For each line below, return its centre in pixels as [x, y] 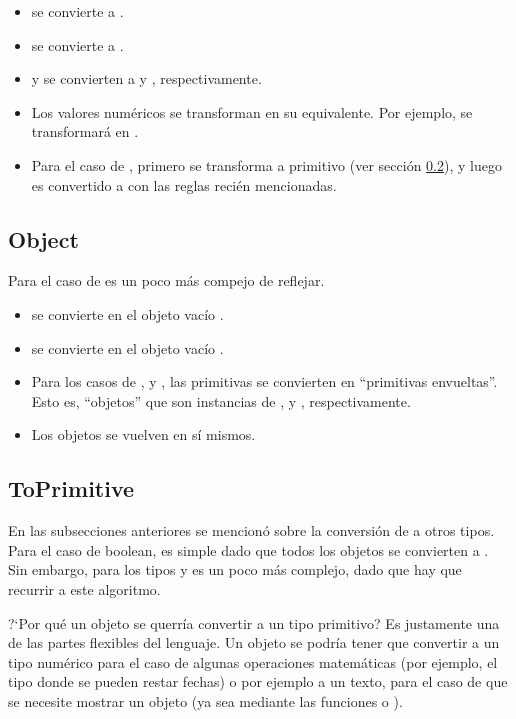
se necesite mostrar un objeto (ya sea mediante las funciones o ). [205, 700]
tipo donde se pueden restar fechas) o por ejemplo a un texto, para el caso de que [258, 681]
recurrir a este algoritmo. [84, 588]
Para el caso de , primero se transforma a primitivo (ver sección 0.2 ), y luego [266, 164]
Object [43, 238]
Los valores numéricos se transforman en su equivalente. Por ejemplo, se [252, 111]
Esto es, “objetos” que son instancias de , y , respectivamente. [221, 400]
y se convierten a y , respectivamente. [146, 78]
